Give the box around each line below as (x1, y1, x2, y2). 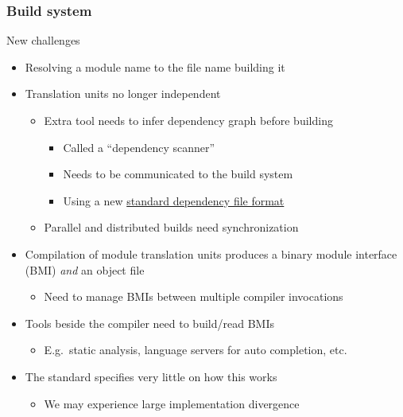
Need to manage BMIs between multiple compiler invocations (44, 288, 343, 305)
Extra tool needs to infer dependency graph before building (44, 112, 333, 128)
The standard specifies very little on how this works (25, 368, 277, 384)
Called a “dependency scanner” (63, 138, 215, 155)
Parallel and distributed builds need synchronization (44, 219, 299, 236)
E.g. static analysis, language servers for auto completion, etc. (44, 341, 347, 358)
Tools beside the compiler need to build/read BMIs (25, 314, 274, 331)
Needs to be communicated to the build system (63, 166, 293, 182)
